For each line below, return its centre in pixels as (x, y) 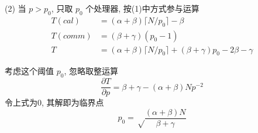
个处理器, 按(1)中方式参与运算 (142, 8)
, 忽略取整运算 (91, 71)
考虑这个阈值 (29, 71)
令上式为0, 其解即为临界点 (54, 102)
